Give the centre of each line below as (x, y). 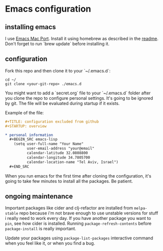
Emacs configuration (48, 9)
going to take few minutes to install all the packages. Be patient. (69, 181)
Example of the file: (24, 112)
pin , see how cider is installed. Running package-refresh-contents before (78, 224)
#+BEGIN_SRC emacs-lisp (33, 140)
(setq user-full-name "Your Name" (49, 144)
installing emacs (30, 27)
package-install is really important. (41, 229)
